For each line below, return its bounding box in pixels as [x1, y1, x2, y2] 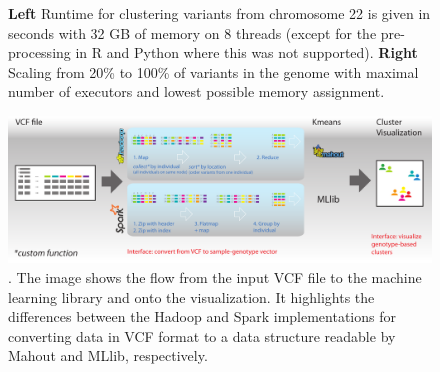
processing [8, 42, 71, 63]
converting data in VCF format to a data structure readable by [8, 325, 396, 346]
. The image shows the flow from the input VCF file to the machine [8, 266, 422, 287]
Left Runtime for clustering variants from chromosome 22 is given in [8, 3, 431, 23]
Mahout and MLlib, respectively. [8, 345, 208, 366]
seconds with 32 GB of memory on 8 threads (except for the [8, 22, 377, 43]
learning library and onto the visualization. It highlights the [8, 286, 375, 307]
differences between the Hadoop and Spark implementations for [8, 306, 396, 327]
